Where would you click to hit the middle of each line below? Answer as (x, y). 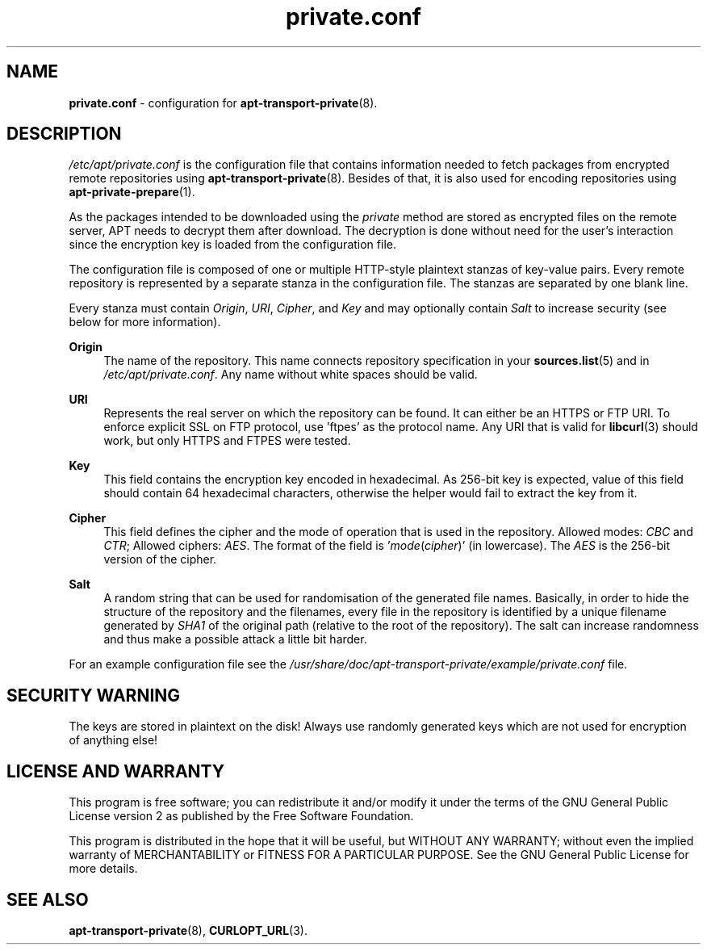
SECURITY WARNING (94, 695)
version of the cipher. (160, 559)
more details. (103, 869)
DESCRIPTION (64, 134)
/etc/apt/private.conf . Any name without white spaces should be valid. (291, 375)
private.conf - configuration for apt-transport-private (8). (223, 103)
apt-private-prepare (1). (132, 192)
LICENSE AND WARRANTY (116, 771)
